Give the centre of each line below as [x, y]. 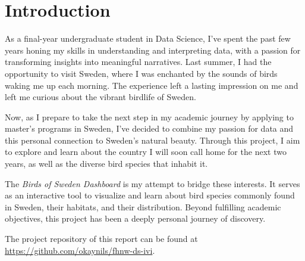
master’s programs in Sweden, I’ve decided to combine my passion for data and [149, 128]
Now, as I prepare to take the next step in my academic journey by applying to [149, 116]
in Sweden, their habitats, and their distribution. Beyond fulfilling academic [143, 206]
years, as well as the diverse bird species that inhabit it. [106, 164]
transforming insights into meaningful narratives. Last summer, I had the [138, 62]
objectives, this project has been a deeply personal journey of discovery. [135, 218]
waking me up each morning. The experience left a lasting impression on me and [152, 85]
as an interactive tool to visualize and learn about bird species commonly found [150, 195]
